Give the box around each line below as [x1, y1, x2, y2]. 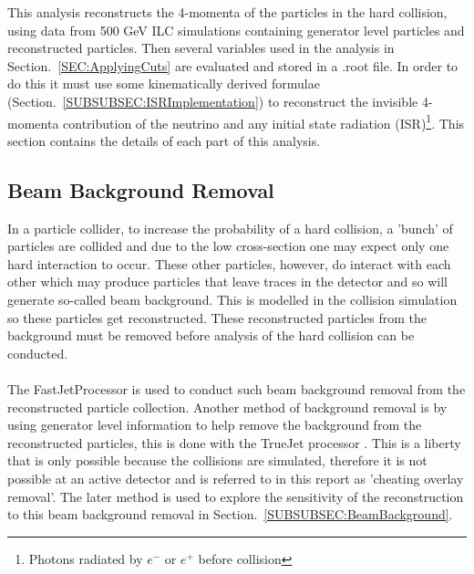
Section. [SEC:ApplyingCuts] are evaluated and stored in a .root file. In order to [7, 56, 459, 75]
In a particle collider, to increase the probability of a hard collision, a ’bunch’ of [7, 218, 453, 237]
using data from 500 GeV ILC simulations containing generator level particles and [7, 20, 465, 39]
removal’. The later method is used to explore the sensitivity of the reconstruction [7, 486, 464, 506]
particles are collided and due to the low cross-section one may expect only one [7, 236, 449, 256]
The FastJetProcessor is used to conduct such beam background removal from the [7, 379, 466, 398]
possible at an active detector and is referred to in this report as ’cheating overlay [7, 468, 464, 487]
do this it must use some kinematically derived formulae [7, 74, 320, 93]
